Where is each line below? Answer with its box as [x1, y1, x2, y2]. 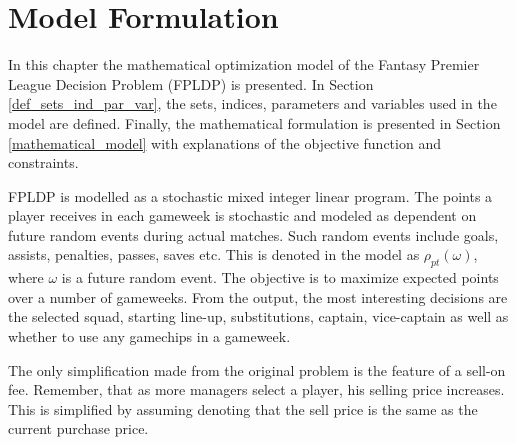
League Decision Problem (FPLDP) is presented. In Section [8, 73, 374, 94]
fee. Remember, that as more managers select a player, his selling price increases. [8, 379, 505, 400]
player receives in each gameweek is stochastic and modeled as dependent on [8, 205, 477, 226]
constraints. [8, 152, 79, 173]
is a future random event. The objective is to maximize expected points [61, 267, 499, 288]
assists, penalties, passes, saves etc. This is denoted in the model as [8, 244, 420, 265]
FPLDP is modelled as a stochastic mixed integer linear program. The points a [8, 185, 493, 206]
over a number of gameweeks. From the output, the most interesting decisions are [8, 286, 508, 307]
